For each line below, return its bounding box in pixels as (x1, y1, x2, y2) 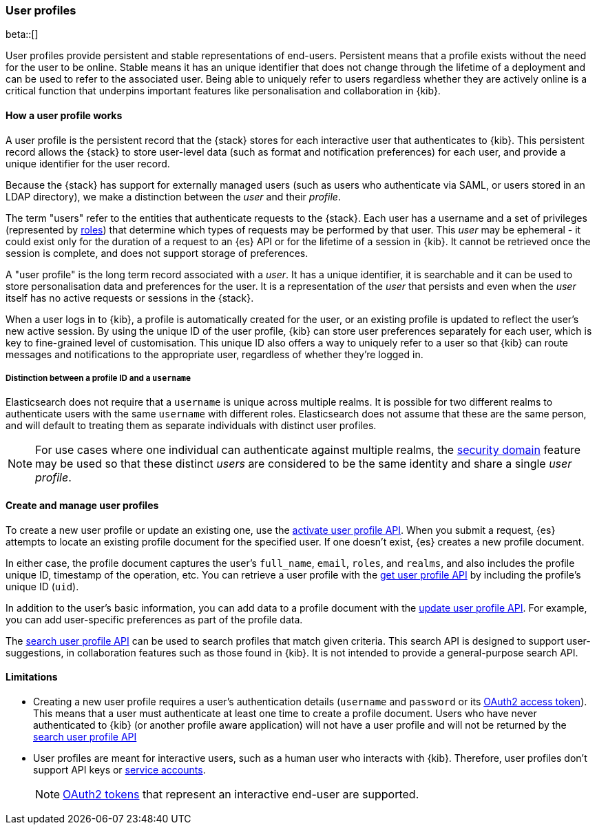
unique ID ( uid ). (6, 580, 79, 592)
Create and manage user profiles (6, 499, 159, 511)
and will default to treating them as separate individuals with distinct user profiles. (6, 419, 377, 432)
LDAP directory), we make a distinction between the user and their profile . (6, 190, 341, 203)
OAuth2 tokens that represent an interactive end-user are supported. (63, 787, 419, 801)
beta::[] (6, 28, 39, 41)
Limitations (6, 671, 58, 683)
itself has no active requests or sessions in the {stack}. (6, 291, 254, 304)
